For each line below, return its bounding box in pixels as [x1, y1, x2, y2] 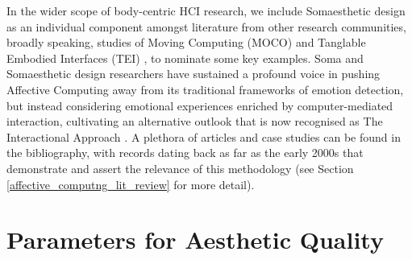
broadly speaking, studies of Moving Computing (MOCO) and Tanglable [6, 34, 366, 51]
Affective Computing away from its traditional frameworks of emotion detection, [6, 80, 404, 97]
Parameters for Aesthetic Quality [6, 223, 384, 256]
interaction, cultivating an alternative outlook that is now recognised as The [6, 113, 383, 130]
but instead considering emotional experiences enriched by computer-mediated [6, 97, 393, 113]
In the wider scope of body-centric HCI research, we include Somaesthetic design [6, 2, 406, 19]
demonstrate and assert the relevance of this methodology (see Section [6, 159, 354, 176]
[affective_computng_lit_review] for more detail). [6, 175, 255, 192]
